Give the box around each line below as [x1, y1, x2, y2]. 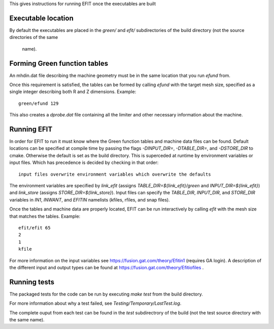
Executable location [9, 14, 74, 22]
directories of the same [9, 34, 58, 40]
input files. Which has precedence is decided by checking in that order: [9, 159, 159, 166]
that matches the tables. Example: [9, 213, 81, 219]
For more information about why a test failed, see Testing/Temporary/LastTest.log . [9, 300, 182, 306]
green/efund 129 [18, 100, 59, 106]
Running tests [9, 277, 55, 286]
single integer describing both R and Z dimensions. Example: [9, 89, 136, 95]
